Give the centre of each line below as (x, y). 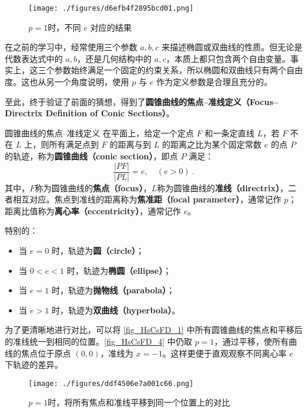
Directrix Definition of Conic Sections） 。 (90, 113)
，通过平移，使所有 (252, 341)
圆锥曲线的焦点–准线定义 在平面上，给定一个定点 (99, 133)
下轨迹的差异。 (34, 364)
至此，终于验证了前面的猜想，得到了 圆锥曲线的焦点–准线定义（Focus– (141, 101)
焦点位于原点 (46, 353)
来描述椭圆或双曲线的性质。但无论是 (232, 47)
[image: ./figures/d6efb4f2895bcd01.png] (111, 8)
